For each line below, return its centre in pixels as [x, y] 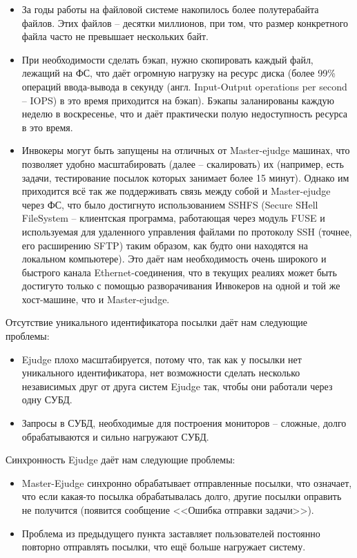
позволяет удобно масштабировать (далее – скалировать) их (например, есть [183, 163]
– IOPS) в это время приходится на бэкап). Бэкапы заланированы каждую [178, 100]
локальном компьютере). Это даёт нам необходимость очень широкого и [174, 259]
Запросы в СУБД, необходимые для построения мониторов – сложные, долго [184, 423]
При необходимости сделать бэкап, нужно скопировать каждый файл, [167, 59]
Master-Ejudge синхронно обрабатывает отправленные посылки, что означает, [187, 482]
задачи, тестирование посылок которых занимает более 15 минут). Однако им [185, 177]
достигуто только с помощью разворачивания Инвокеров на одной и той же [181, 286]
